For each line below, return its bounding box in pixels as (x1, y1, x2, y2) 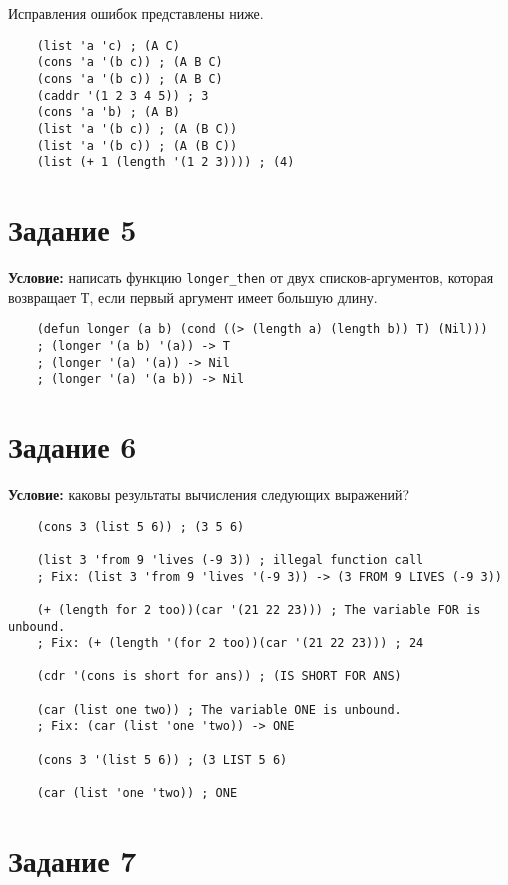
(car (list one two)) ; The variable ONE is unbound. (36, 702, 402, 717)
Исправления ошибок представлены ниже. (8, 3, 264, 23)
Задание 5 (8, 209, 137, 250)
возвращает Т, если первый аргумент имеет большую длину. (8, 286, 378, 307)
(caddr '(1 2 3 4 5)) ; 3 (36, 88, 209, 103)
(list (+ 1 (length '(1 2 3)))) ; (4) (36, 155, 295, 170)
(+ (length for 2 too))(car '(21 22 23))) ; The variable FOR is (36, 602, 481, 617)
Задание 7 (8, 839, 137, 880)
